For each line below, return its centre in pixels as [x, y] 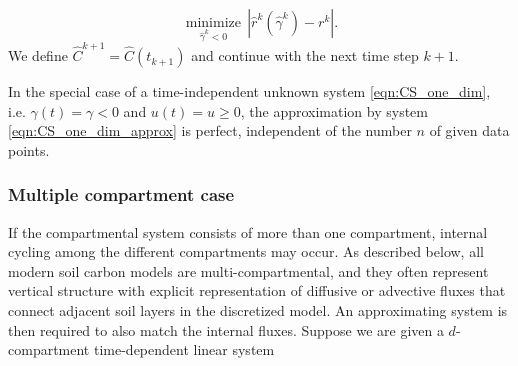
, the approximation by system [334, 110]
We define [38, 55]
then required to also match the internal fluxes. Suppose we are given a [226, 329]
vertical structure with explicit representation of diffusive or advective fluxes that [257, 290]
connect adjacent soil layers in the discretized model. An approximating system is [258, 310]
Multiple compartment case [121, 194]
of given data [469, 130]
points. [29, 149]
